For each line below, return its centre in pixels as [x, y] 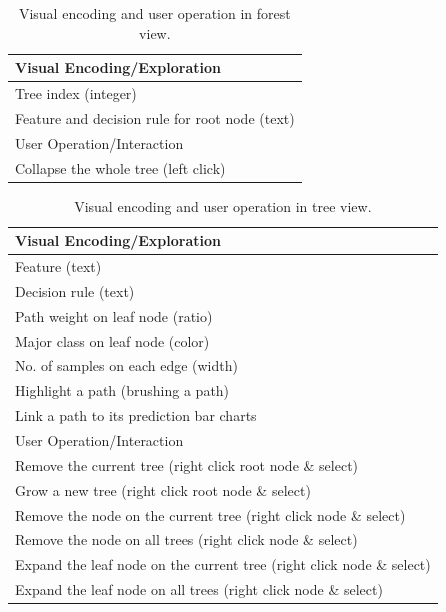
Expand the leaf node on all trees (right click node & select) [199, 589]
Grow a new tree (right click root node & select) [163, 489]
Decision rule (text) [75, 290]
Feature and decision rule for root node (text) [155, 117]
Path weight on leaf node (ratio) [114, 315]
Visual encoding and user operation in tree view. [223, 205]
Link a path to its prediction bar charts [136, 415]
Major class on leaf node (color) [112, 340]
